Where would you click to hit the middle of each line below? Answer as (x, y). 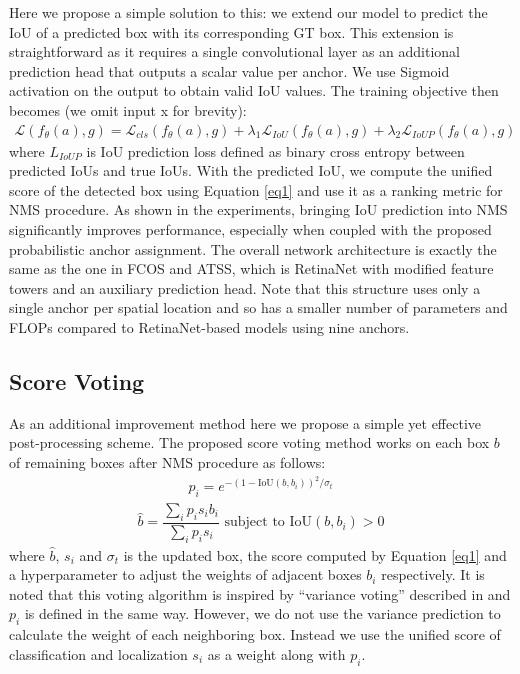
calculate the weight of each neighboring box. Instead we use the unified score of (255, 634)
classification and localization (98, 653)
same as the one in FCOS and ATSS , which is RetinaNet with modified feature (251, 268)
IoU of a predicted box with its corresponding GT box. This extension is (231, 31)
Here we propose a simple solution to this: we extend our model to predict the (248, 12)
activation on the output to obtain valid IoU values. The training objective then (254, 90)
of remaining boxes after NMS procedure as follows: (167, 461)
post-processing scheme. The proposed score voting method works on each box (249, 442)
